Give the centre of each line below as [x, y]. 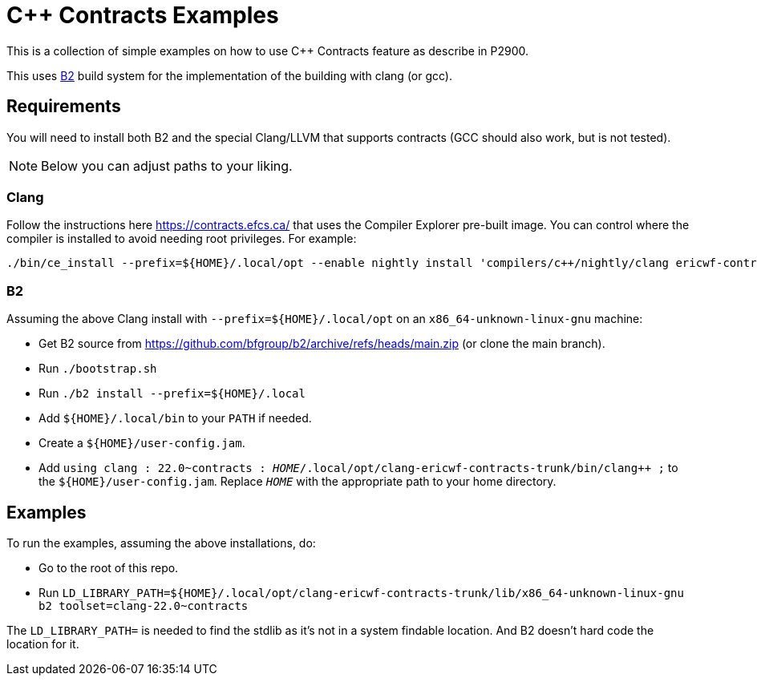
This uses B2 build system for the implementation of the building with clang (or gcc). [229, 75]
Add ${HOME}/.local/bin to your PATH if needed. [175, 418]
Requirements [64, 107]
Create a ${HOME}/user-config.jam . [142, 443]
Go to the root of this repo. [109, 567]
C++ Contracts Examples [143, 15]
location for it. [43, 644]
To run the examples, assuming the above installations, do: [161, 543]
